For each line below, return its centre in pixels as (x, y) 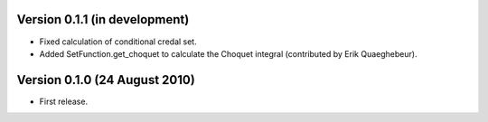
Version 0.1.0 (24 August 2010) (106, 80)
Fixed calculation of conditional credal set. (118, 42)
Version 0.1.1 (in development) (103, 19)
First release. (64, 101)
